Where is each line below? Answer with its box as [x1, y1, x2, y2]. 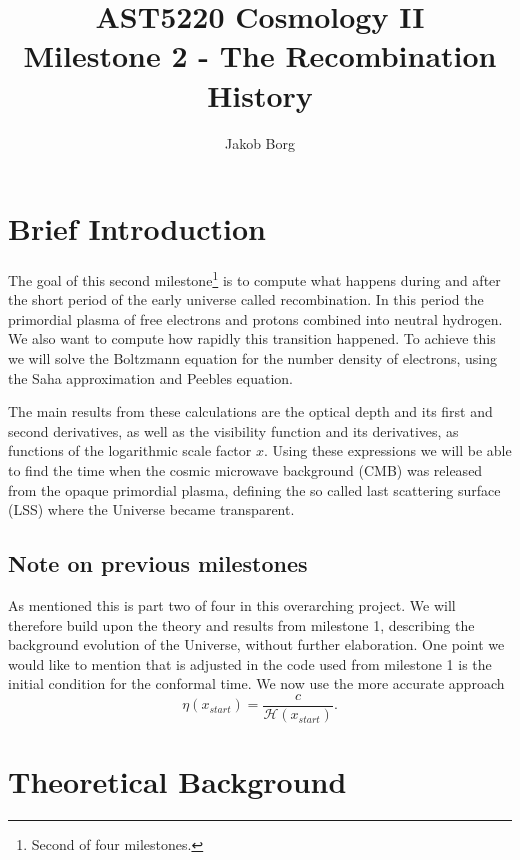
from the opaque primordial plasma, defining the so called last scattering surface [8, 479, 501, 500]
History [207, 74, 313, 115]
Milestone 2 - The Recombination [23, 35, 497, 76]
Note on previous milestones [8, 548, 308, 579]
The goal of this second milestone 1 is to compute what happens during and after [8, 267, 501, 290]
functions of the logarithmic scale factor [8, 440, 252, 461]
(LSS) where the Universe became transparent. [8, 499, 295, 520]
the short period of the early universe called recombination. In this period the [8, 289, 484, 310]
